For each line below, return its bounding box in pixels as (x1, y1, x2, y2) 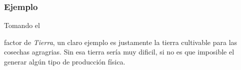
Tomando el (4, 20, 40, 30)
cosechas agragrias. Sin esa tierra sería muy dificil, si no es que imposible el (4, 46, 234, 57)
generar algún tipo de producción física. (4, 56, 125, 66)
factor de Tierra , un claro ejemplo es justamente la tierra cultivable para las (4, 36, 237, 47)
